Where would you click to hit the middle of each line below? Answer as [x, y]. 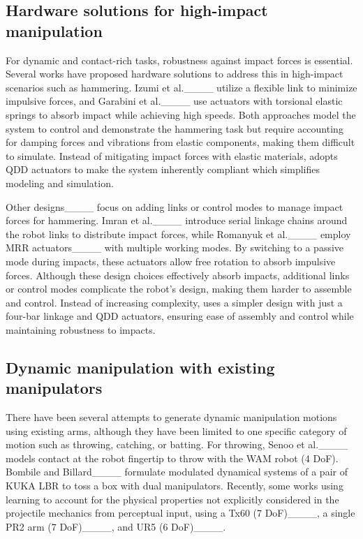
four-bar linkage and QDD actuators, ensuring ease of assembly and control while [180, 316]
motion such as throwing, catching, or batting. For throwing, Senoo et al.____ [177, 444]
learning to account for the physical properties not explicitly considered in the [172, 499]
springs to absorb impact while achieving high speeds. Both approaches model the [181, 114]
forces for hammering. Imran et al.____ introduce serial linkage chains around [177, 220]
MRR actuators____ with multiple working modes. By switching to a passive [175, 248]
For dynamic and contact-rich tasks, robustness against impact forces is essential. [179, 60]
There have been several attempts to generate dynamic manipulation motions [171, 417]
